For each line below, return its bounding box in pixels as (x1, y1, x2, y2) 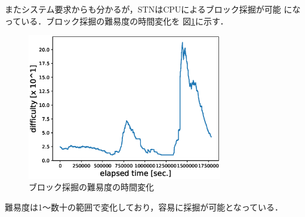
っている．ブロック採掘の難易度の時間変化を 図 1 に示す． (5, 14, 229, 27)
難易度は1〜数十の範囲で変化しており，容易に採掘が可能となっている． (5, 200, 284, 213)
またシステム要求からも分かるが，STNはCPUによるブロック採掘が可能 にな (5, 3, 301, 15)
